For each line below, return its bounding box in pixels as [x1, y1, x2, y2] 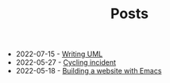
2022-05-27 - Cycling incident [15, 58, 117, 67]
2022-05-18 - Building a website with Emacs [15, 66, 162, 76]
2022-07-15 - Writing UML [15, 49, 103, 59]
